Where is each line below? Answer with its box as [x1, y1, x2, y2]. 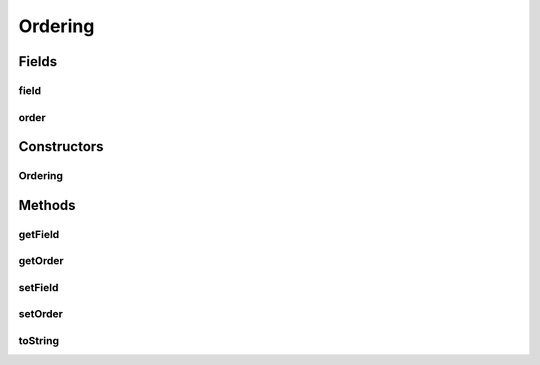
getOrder [18, 254, 64, 268]
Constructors [18, 138, 104, 155]
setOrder [18, 307, 64, 321]
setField [18, 280, 59, 294]
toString [18, 333, 60, 347]
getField [18, 227, 60, 241]
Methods [18, 196, 76, 214]
